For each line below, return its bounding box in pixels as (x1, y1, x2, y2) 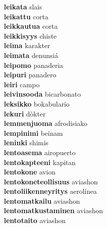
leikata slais (4, 1, 42, 11)
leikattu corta (4, 11, 48, 21)
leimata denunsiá (4, 50, 58, 60)
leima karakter (4, 40, 50, 51)
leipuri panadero (4, 69, 57, 80)
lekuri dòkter (4, 108, 46, 118)
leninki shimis (4, 137, 49, 148)
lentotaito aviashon (4, 215, 66, 226)
